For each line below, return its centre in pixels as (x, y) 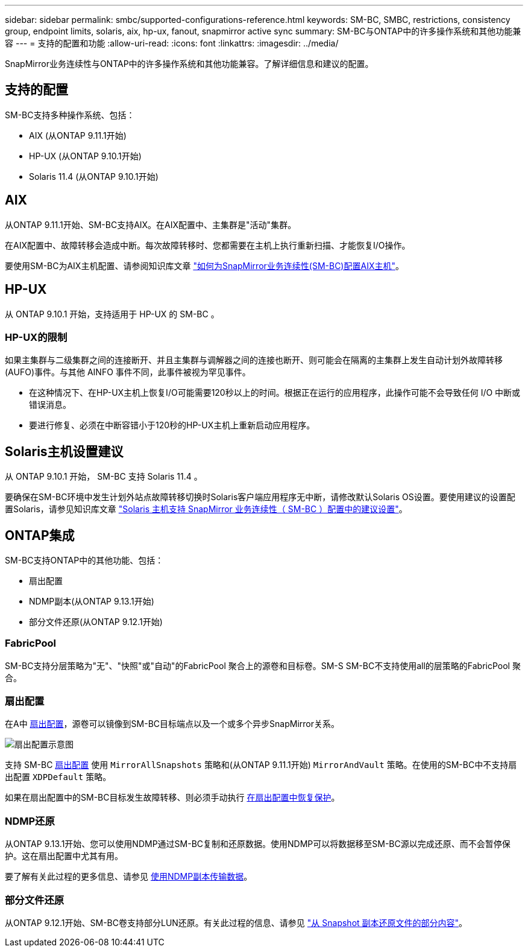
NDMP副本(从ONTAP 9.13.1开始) (92, 601)
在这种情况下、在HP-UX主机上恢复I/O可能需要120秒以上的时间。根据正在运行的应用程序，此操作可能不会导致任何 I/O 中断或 (275, 393)
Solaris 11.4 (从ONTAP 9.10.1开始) (94, 176)
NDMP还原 (30, 821)
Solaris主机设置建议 (64, 451)
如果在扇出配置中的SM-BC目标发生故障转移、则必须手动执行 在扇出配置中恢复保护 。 (172, 798)
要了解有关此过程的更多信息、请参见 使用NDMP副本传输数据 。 (129, 877)
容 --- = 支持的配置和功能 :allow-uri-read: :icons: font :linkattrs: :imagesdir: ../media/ (172, 43)
